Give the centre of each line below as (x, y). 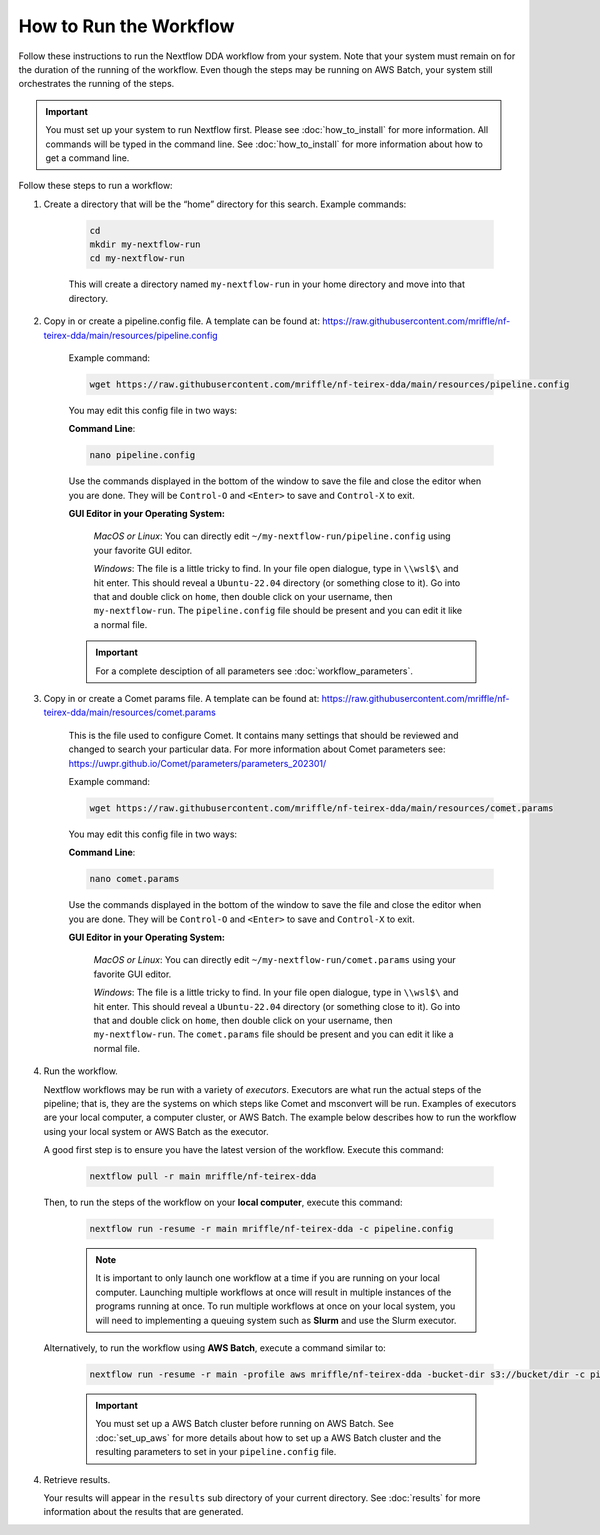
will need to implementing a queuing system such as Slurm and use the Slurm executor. (276, 1320)
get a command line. (87, 157)
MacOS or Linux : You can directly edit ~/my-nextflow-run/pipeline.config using (272, 536)
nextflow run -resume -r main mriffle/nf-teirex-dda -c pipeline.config (271, 1229)
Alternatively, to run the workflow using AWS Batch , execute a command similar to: (215, 1348)
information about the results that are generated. (143, 1512)
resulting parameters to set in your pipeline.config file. (216, 1452)
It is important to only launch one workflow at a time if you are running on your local (267, 1278)
